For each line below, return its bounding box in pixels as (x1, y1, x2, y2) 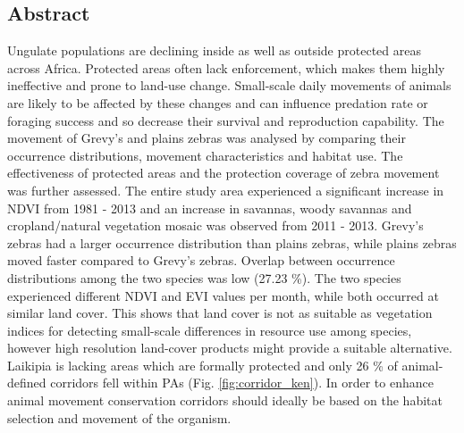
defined (7, 373, 46, 392)
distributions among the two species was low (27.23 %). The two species (7, 268, 401, 287)
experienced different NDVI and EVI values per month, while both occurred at (7, 286, 439, 304)
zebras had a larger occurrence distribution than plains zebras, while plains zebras (7, 233, 457, 252)
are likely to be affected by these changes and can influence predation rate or (7, 93, 428, 112)
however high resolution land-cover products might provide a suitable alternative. (7, 338, 452, 357)
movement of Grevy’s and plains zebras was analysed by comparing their (7, 129, 406, 147)
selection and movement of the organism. (7, 408, 232, 427)
